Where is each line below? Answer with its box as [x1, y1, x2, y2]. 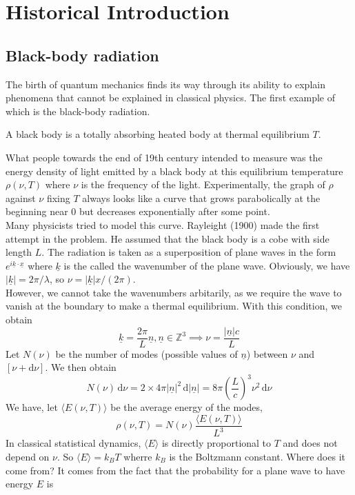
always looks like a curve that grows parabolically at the [82, 190, 321, 205]
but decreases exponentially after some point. [79, 204, 270, 219]
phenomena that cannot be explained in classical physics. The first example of [6, 90, 335, 105]
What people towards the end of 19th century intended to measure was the [6, 150, 323, 164]
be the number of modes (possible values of [55, 346, 238, 361]
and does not [283, 436, 338, 450]
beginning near [6, 204, 68, 219]
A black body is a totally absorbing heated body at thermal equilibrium [6, 127, 310, 141]
